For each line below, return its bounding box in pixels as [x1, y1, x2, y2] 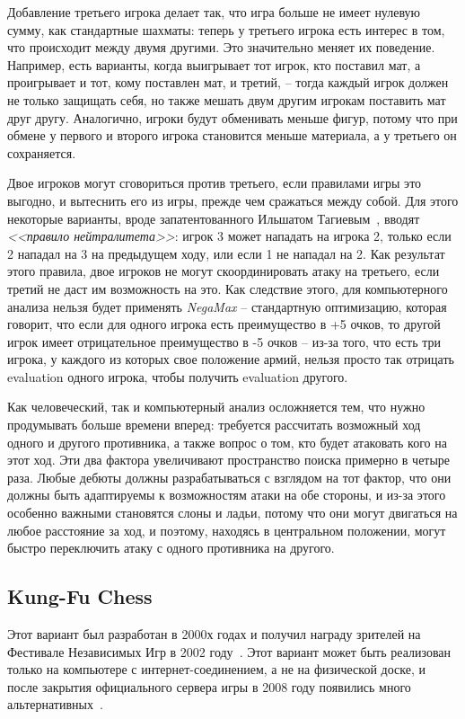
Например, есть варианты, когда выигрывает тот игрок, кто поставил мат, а [7, 55, 421, 74]
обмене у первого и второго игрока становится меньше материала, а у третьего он [7, 126, 457, 145]
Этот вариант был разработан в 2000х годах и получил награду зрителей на [7, 625, 421, 644]
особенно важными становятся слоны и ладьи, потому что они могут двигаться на [7, 503, 458, 522]
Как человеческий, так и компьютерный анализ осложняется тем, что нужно [7, 397, 426, 416]
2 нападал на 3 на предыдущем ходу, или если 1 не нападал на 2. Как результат [7, 244, 445, 262]
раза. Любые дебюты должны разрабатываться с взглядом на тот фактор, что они [7, 467, 452, 486]
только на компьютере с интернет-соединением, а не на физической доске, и [7, 660, 426, 679]
